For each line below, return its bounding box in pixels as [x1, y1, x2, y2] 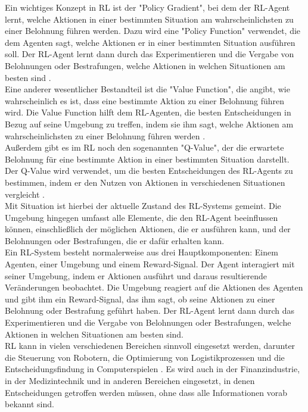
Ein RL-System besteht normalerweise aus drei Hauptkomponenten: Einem [5, 246, 278, 258]
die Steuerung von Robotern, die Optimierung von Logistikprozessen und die [5, 351, 285, 363]
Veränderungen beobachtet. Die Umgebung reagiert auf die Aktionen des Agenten [5, 281, 303, 294]
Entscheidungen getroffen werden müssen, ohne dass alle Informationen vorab [5, 386, 288, 398]
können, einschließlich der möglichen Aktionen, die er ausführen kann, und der [5, 223, 291, 235]
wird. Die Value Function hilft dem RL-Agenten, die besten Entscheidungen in [5, 106, 291, 118]
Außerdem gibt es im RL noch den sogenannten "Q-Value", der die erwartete [5, 141, 284, 154]
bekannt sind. [5, 398, 54, 410]
